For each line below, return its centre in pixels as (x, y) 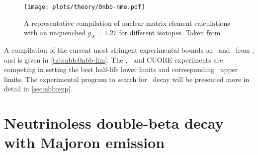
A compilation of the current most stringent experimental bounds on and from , (129, 50)
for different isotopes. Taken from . (172, 33)
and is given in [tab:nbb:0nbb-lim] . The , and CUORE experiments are (114, 59)
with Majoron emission (85, 142)
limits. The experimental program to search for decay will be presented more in (127, 79)
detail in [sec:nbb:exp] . (38, 89)
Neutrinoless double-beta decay (114, 123)
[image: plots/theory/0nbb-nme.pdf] (85, 7)
